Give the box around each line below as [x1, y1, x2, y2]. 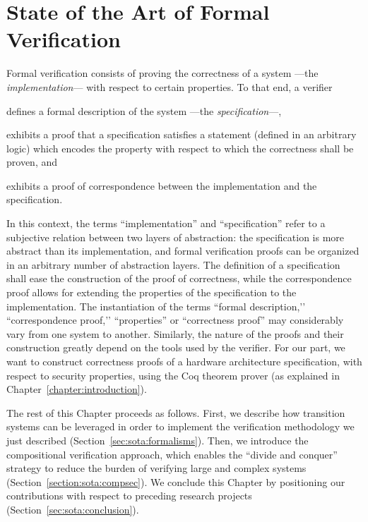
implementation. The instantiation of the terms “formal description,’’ [6, 298, 306, 313]
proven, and [6, 154, 58, 169]
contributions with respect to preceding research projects [6, 488, 252, 503]
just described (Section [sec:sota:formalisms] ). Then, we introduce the [6, 432, 309, 447]
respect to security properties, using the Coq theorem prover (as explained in [6, 368, 340, 382]
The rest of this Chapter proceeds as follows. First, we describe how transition [6, 405, 345, 420]
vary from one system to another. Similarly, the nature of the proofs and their [6, 326, 344, 341]
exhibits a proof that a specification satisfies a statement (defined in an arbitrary [6, 127, 357, 142]
